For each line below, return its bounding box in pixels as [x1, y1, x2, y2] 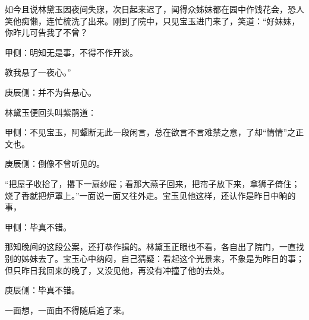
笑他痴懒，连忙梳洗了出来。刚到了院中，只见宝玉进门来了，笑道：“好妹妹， [5, 14, 300, 27]
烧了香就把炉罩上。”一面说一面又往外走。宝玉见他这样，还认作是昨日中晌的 [5, 189, 296, 201]
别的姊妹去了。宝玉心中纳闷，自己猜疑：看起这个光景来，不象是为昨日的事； [5, 252, 304, 264]
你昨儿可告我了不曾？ [5, 26, 88, 39]
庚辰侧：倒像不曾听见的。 [5, 157, 105, 170]
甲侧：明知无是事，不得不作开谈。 [5, 46, 138, 58]
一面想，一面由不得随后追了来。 [5, 303, 130, 316]
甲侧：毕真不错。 [5, 220, 71, 233]
